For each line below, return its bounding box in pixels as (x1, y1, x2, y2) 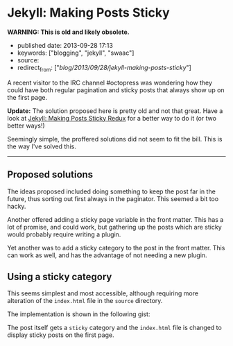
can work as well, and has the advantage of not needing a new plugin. (7, 251, 207, 259)
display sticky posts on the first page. (7, 331, 114, 339)
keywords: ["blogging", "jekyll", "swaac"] (17, 49, 135, 57)
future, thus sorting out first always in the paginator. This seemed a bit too (7, 194, 219, 202)
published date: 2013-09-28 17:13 (17, 41, 113, 49)
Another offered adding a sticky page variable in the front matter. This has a (7, 215, 224, 223)
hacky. (7, 202, 26, 210)
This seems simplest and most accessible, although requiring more (7, 289, 199, 297)
